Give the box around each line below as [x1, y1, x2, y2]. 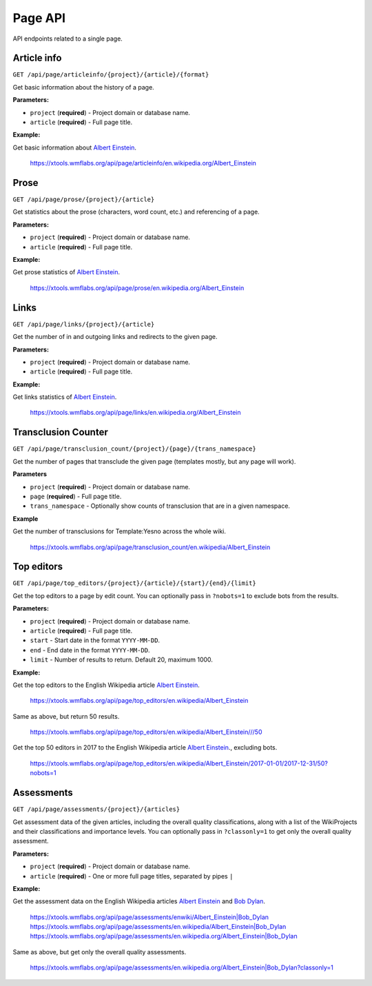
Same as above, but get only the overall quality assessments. [12, 947, 187, 956]
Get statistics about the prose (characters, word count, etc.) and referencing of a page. [12, 207, 260, 216]
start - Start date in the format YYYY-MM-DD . [30, 636, 161, 644]
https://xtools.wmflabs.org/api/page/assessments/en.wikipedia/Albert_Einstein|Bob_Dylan [30, 923, 287, 931]
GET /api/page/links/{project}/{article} [12, 320, 155, 328]
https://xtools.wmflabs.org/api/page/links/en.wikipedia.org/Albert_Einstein [30, 409, 241, 417]
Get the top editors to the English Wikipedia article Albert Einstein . [12, 681, 200, 689]
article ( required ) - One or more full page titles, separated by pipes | [30, 872, 234, 880]
